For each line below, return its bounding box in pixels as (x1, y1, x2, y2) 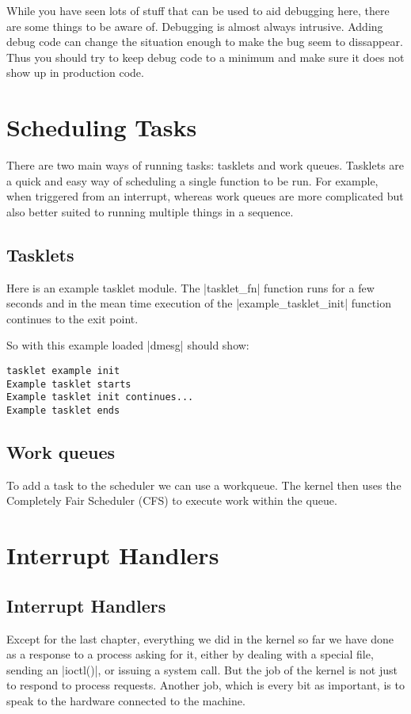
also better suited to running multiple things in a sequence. (6, 203, 294, 220)
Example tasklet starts (6, 378, 131, 390)
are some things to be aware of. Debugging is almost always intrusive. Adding (6, 17, 383, 34)
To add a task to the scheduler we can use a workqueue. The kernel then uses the (6, 476, 401, 493)
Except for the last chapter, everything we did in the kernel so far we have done (6, 630, 394, 647)
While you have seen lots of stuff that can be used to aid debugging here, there (6, 2, 390, 18)
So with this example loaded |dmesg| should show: (6, 337, 249, 353)
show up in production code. (6, 64, 144, 81)
